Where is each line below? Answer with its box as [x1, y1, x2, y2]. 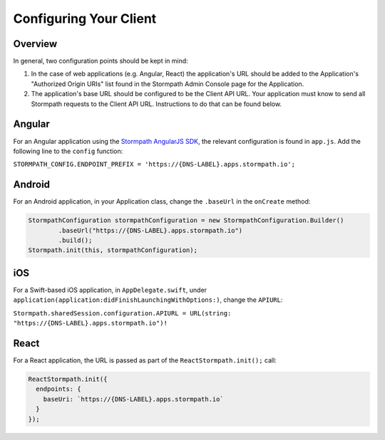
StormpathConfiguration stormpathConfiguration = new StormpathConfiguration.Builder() [28, 216, 344, 224]
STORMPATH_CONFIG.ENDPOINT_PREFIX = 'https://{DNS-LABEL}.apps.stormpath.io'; [13, 160, 296, 169]
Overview [13, 38, 58, 50]
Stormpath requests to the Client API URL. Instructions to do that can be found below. [31, 100, 282, 108]
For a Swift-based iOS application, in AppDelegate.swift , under [13, 286, 207, 294]
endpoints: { [36, 385, 81, 393]
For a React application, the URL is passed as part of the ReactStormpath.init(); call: [13, 356, 277, 365]
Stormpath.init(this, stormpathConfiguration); [28, 246, 197, 254]
